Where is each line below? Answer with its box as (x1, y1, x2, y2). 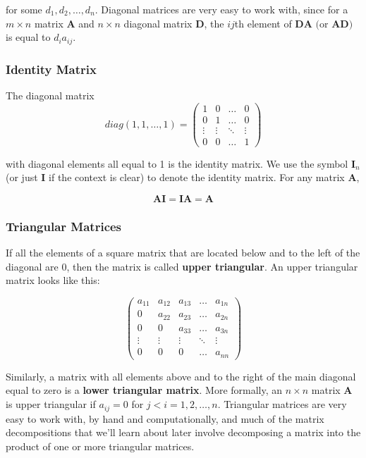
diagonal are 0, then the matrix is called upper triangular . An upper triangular (6, 259, 358, 273)
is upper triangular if (6, 397, 96, 411)
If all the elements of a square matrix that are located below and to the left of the (6, 245, 360, 260)
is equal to (6, 30, 51, 44)
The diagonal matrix (6, 87, 94, 102)
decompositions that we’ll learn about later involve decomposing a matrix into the (6, 425, 361, 440)
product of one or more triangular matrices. (6, 438, 195, 453)
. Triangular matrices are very (217, 397, 347, 411)
